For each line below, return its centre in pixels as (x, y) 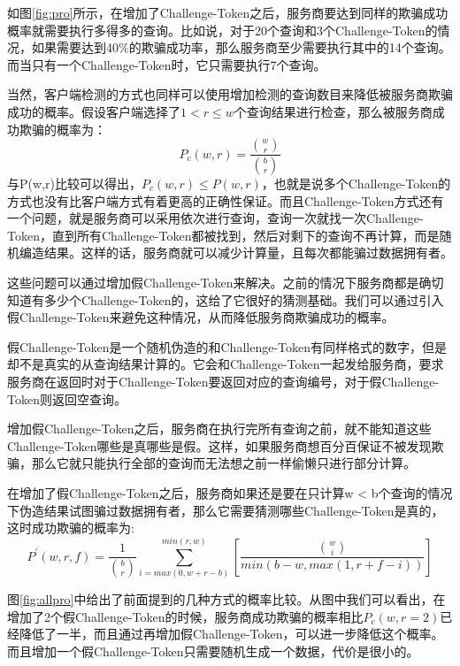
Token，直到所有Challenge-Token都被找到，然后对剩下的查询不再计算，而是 (223, 235)
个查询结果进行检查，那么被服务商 (333, 111)
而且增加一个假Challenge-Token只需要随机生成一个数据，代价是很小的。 (213, 651)
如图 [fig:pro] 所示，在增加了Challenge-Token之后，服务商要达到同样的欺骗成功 (228, 12)
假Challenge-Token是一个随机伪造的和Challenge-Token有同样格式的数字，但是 (227, 346)
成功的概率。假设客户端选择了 (94, 111)
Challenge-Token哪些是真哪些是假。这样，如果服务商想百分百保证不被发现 (219, 445)
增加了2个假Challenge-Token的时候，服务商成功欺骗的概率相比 (185, 616)
